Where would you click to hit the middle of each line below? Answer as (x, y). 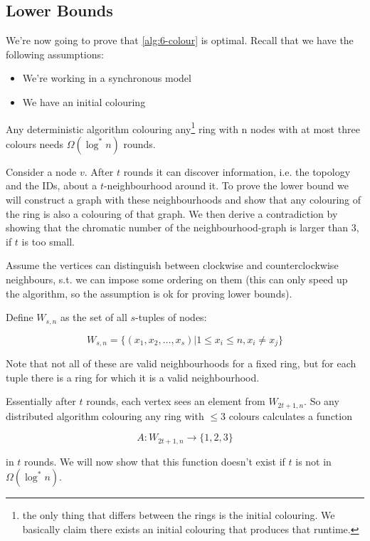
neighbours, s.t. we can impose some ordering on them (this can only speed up (177, 279)
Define (20, 317)
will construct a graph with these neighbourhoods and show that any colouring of (184, 200)
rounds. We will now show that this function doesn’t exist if (155, 461)
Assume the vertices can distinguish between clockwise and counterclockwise (172, 265)
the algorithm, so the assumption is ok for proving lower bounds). (149, 293)
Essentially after (41, 401)
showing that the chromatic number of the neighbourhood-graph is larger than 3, (183, 227)
